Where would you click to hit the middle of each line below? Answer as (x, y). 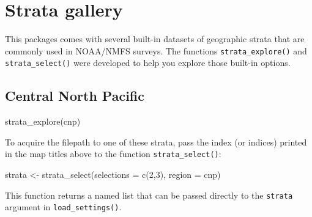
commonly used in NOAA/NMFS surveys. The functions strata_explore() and (156, 50)
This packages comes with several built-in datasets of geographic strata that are (155, 39)
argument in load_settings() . (63, 207)
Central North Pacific (75, 96)
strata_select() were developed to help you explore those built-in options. (148, 63)
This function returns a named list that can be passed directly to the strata (149, 195)
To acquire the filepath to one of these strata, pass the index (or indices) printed (156, 142)
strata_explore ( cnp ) (43, 121)
